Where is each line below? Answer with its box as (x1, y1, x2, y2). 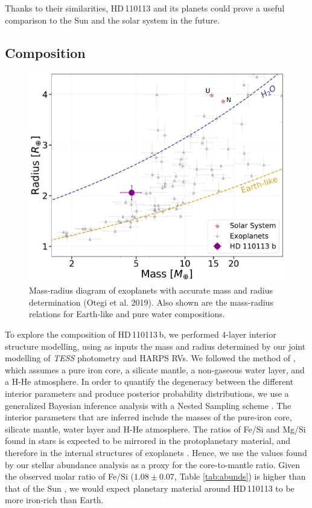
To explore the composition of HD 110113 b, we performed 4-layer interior (5, 328, 276, 341)
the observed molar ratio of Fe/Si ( (5, 470, 134, 483)
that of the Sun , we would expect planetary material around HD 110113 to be (5, 481, 294, 494)
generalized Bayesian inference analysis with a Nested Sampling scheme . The (5, 399, 291, 411)
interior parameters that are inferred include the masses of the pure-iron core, (5, 411, 292, 423)
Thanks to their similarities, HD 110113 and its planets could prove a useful (5, 2, 285, 14)
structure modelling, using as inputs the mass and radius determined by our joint (5, 339, 306, 352)
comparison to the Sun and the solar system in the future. (5, 13, 220, 26)
